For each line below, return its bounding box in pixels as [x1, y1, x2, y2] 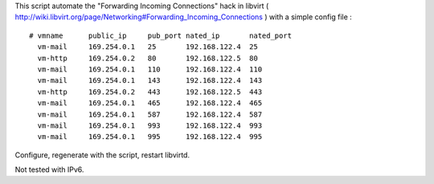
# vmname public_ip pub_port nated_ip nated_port [29, 31, 293, 40]
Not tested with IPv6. [14, 165, 84, 174]
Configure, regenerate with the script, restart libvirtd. [14, 149, 190, 160]
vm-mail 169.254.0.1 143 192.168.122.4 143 [37, 76, 263, 85]
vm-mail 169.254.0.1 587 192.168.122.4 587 [37, 109, 263, 119]
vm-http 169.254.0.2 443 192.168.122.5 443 [37, 87, 263, 96]
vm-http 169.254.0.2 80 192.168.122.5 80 [37, 53, 259, 63]
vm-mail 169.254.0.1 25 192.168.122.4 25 [37, 43, 259, 51]
